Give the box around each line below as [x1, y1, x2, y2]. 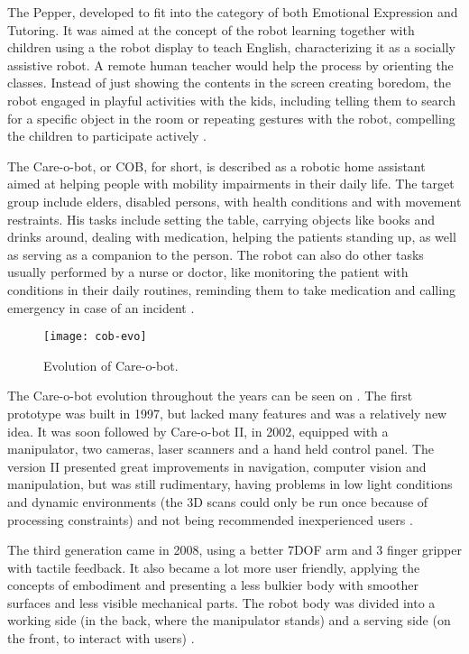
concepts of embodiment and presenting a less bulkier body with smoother [7, 576, 418, 594]
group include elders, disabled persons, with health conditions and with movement [7, 191, 462, 210]
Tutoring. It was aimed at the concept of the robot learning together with [7, 20, 415, 39]
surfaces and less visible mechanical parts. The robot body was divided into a [7, 593, 436, 612]
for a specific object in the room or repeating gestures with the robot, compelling [7, 108, 455, 127]
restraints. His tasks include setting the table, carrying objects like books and [7, 209, 436, 228]
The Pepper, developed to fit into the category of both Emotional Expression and [7, 3, 458, 21]
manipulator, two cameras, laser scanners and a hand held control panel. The [7, 439, 435, 458]
